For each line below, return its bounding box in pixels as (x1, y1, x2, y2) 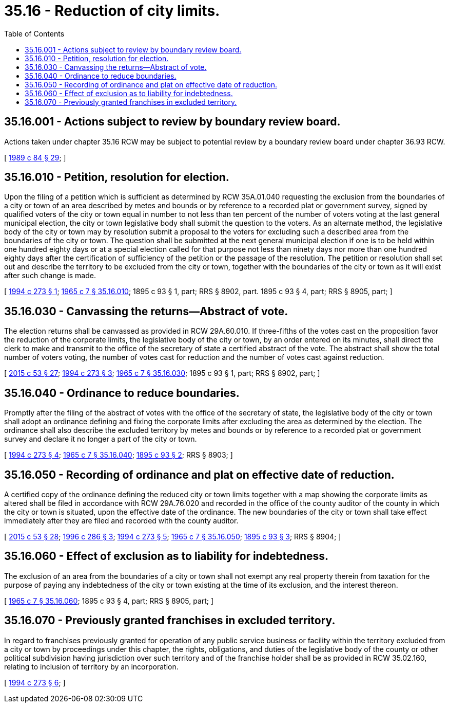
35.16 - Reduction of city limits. (4, 2, 220, 20)
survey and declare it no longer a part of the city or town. (4, 434, 197, 444)
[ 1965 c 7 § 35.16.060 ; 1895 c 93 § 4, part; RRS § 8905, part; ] (4, 596, 214, 605)
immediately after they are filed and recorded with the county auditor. (4, 516, 239, 525)
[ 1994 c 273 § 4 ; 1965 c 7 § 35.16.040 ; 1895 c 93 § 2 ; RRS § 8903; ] (4, 450, 233, 460)
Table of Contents (4, 29, 65, 38)
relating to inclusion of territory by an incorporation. (4, 662, 179, 671)
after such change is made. (4, 271, 96, 280)
